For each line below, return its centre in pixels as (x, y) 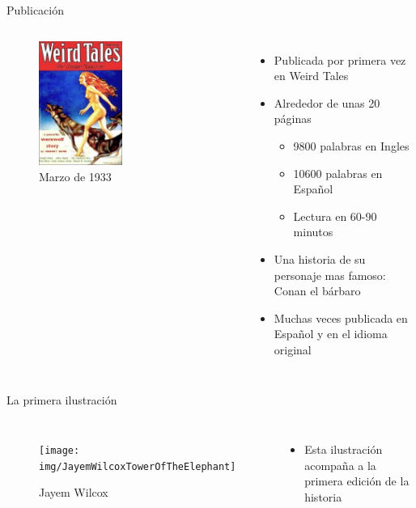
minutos (313, 232)
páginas (293, 119)
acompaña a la (340, 465)
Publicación (35, 10)
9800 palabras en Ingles (351, 145)
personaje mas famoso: (330, 275)
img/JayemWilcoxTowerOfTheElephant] (138, 466)
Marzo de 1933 (75, 176)
